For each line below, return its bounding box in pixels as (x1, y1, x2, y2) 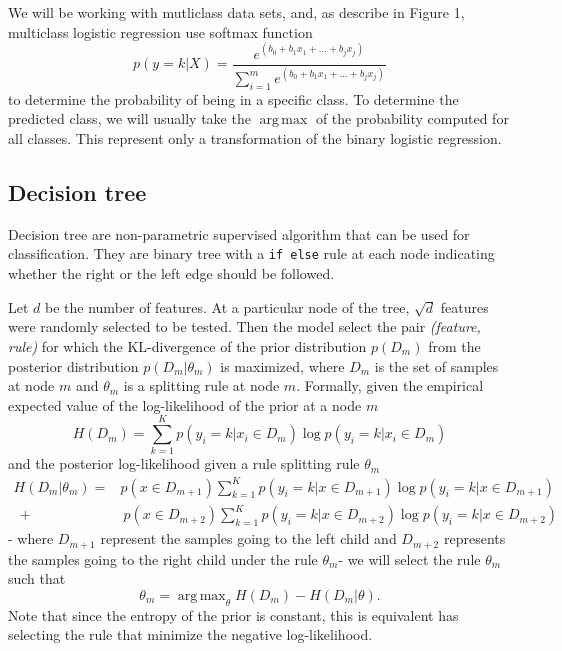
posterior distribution (8, 355, 139, 376)
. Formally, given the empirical (296, 375, 484, 396)
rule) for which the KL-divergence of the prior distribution (8, 335, 367, 356)
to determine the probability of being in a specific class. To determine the (8, 88, 459, 109)
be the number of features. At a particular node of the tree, (45, 296, 410, 317)
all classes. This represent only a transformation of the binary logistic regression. (8, 128, 502, 149)
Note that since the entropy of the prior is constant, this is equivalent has (8, 604, 459, 625)
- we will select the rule (338, 548, 481, 569)
